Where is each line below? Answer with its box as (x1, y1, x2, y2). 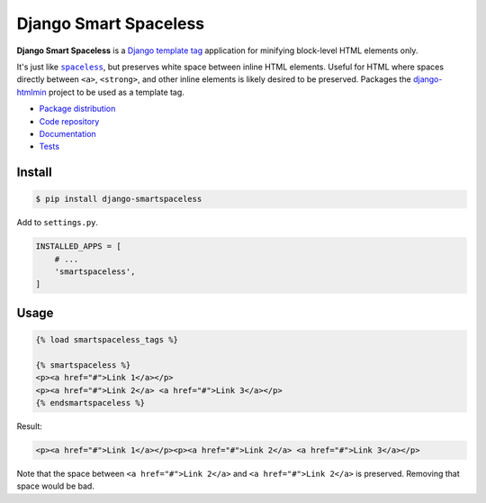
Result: (16, 420, 42, 432)
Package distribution (39, 104, 116, 114)
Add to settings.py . (16, 217, 99, 228)
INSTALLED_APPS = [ (35, 242, 121, 251)
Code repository (39, 115, 100, 126)
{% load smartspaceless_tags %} (35, 334, 179, 345)
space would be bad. (16, 480, 94, 491)
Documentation (39, 128, 96, 139)
